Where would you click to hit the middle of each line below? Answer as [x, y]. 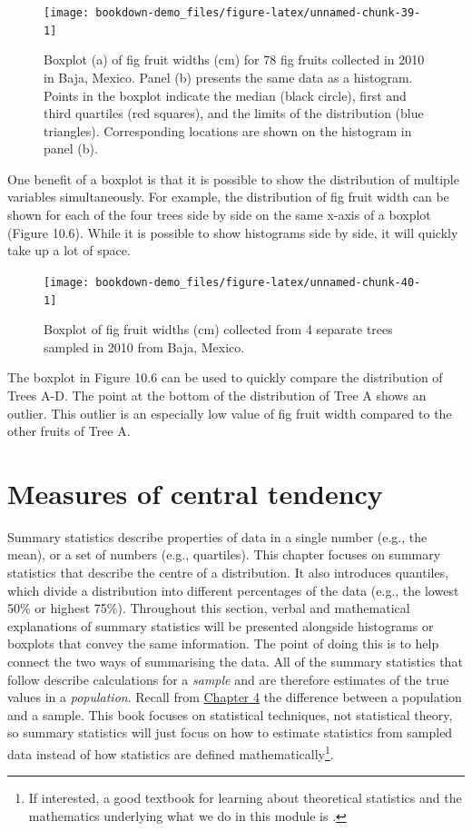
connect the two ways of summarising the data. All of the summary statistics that [235, 661]
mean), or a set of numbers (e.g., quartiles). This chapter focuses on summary [224, 554]
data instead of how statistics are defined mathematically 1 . [171, 752]
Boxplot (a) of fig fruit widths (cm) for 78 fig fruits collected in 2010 [234, 59]
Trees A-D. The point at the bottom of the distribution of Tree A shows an [217, 395]
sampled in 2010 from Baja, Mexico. [144, 346]
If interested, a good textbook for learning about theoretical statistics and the [245, 798]
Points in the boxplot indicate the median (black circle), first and [225, 95]
